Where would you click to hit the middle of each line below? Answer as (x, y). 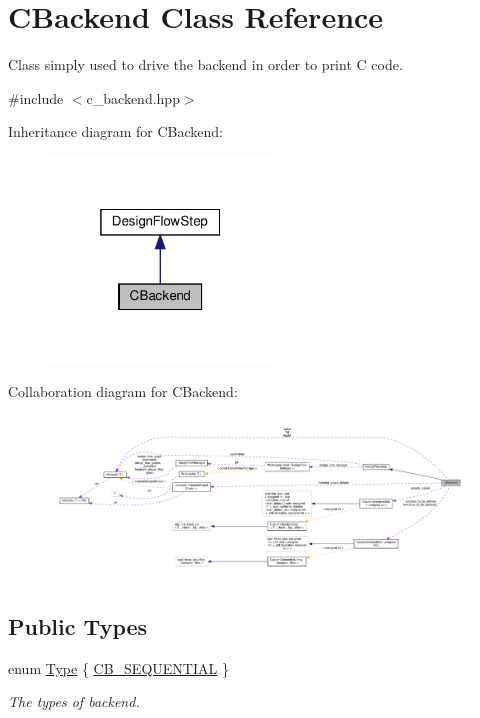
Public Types (78, 626)
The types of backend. (74, 701)
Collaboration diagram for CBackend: (123, 390)
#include (36, 97)
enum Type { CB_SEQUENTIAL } (118, 667)
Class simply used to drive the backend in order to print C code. (205, 64)
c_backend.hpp (133, 97)
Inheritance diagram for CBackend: (115, 131)
